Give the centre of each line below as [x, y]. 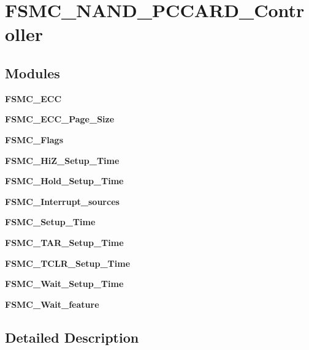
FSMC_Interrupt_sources [62, 201]
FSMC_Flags [34, 139]
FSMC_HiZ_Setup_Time [62, 160]
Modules [32, 73]
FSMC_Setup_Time [50, 222]
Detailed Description [72, 337]
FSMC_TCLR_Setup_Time [68, 263]
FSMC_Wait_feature [52, 304]
